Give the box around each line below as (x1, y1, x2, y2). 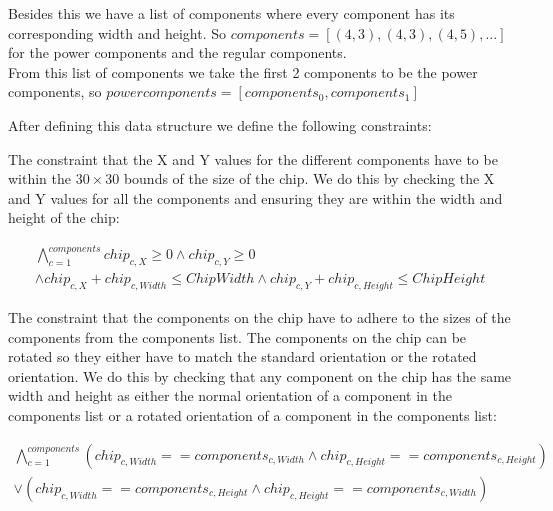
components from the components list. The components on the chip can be (8, 326, 467, 347)
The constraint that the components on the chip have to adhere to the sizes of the (8, 307, 511, 328)
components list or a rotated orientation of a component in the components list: (8, 405, 497, 426)
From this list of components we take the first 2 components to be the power (8, 61, 478, 82)
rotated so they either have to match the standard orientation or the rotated (8, 346, 477, 367)
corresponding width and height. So (8, 22, 226, 43)
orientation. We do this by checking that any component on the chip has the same (8, 365, 512, 386)
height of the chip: (8, 207, 120, 228)
